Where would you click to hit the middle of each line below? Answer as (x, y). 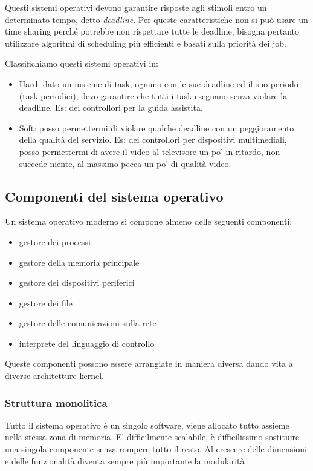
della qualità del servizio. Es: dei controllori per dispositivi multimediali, (153, 140)
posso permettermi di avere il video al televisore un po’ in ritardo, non (150, 151)
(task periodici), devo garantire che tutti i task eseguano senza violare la (153, 95)
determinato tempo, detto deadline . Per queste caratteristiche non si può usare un (156, 19)
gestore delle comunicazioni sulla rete (88, 323)
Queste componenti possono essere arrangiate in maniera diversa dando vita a (149, 364)
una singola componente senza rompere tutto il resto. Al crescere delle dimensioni (156, 449)
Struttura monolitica (56, 402)
